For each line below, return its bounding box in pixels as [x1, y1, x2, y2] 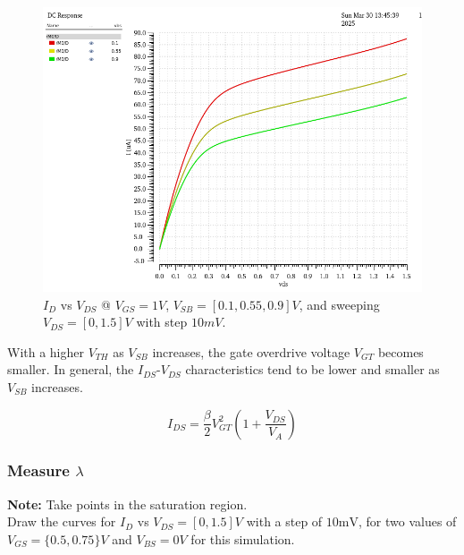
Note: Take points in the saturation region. [7, 494, 248, 513]
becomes [377, 342, 424, 361]
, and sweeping [299, 295, 380, 313]
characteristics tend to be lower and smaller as [185, 360, 440, 379]
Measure [7, 459, 70, 482]
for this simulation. [190, 529, 295, 548]
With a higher [7, 342, 85, 361]
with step [136, 312, 188, 331]
